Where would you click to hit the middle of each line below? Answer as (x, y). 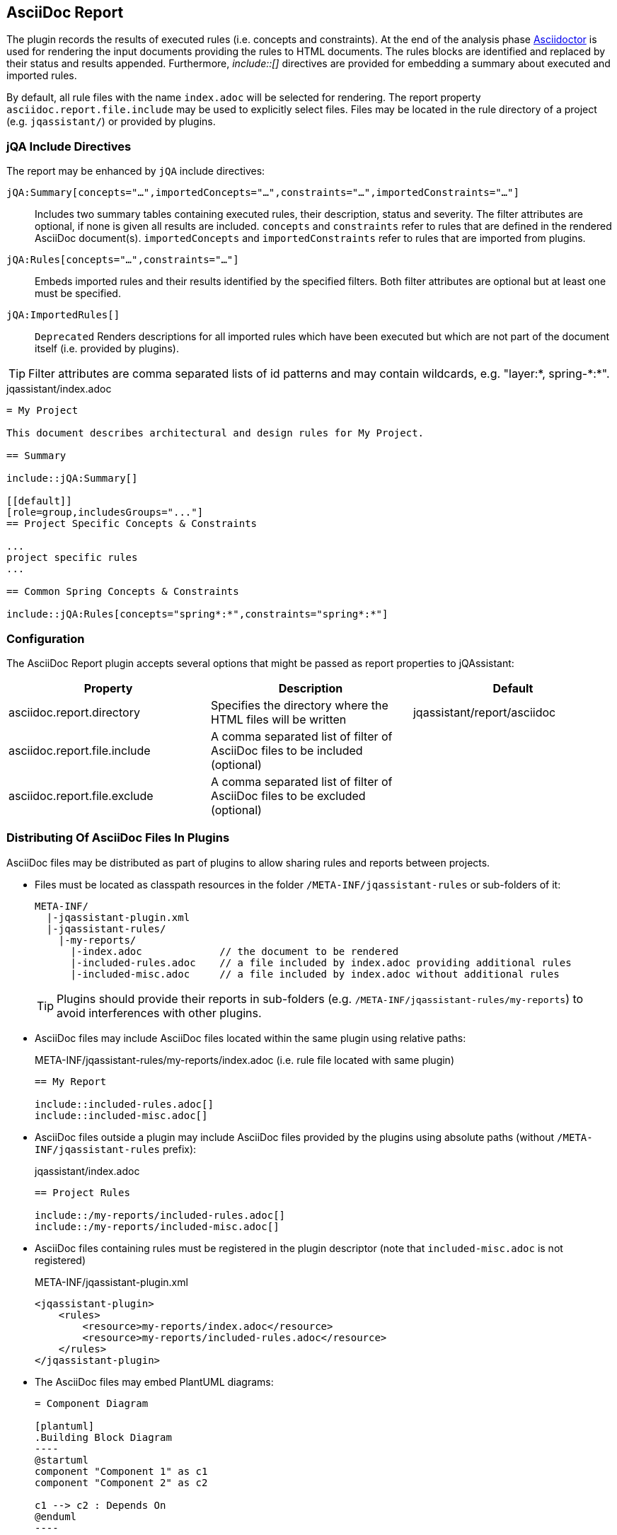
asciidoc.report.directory (74, 712)
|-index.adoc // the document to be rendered (235, 951)
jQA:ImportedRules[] (63, 315)
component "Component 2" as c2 (121, 1482)
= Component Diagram (92, 1403)
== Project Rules (82, 1192)
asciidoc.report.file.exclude (81, 795)
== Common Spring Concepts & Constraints (123, 592)
